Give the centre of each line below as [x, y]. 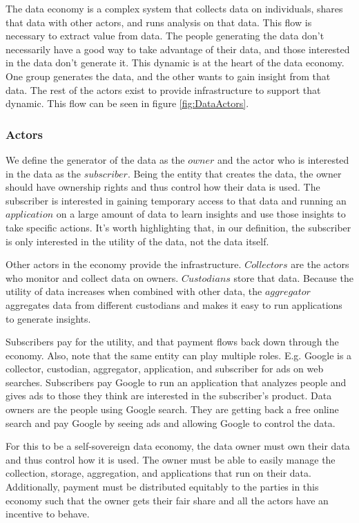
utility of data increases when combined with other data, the [134, 291]
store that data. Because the [293, 277]
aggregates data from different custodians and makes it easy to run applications [174, 304]
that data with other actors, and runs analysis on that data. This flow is [159, 22]
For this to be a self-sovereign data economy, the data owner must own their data [178, 446]
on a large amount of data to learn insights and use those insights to [201, 214]
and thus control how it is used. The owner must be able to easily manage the [171, 459]
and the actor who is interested [283, 159]
